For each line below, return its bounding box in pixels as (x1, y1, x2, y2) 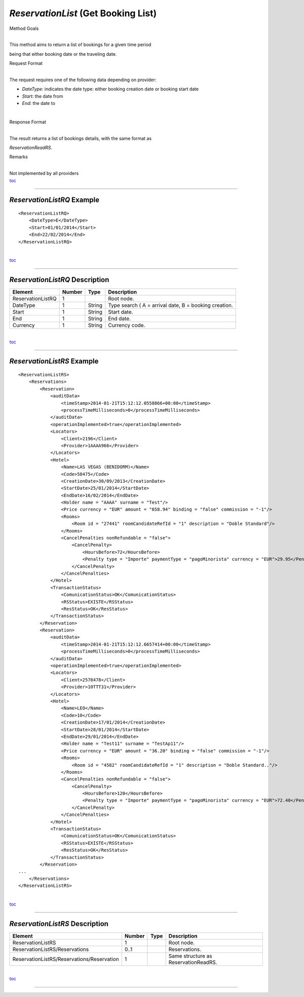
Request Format (9, 60, 43, 66)
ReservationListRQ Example (9, 196, 100, 204)
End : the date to (22, 100, 56, 106)
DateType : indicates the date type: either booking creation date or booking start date (22, 86, 199, 92)
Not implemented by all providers (9, 170, 79, 176)
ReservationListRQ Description (9, 275, 109, 284)
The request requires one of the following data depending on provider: (9, 77, 157, 83)
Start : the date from (22, 93, 63, 99)
